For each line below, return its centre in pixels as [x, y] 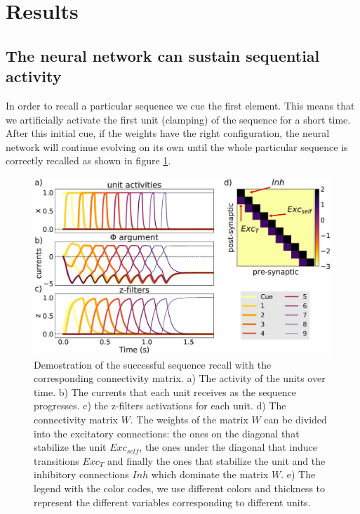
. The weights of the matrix [189, 420]
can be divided [295, 420]
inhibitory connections [81, 474]
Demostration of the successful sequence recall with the [153, 364]
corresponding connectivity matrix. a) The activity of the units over [180, 378]
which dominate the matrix [210, 474]
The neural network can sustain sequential [163, 55]
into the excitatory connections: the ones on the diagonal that [167, 433]
